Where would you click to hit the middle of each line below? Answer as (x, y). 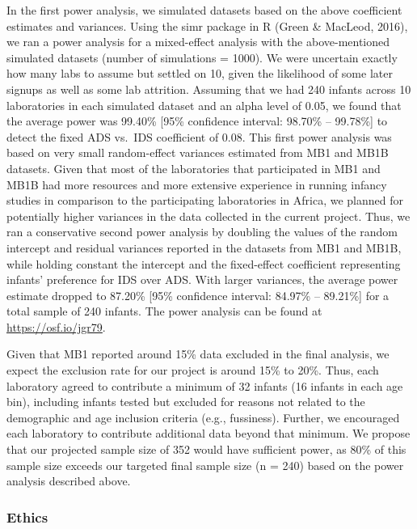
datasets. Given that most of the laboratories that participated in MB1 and (194, 168)
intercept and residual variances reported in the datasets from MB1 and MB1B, (204, 247)
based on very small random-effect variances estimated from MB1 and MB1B (198, 152)
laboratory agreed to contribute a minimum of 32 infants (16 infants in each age (205, 385)
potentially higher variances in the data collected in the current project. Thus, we (208, 216)
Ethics (27, 516)
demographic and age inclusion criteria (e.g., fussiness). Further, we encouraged (203, 417)
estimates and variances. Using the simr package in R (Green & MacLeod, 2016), (207, 25)
